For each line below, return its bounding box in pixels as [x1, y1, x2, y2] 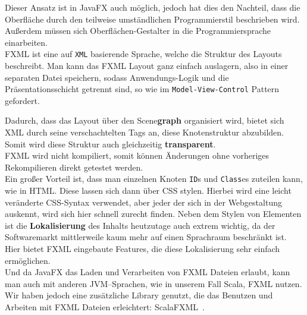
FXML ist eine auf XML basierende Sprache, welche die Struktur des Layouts [5, 48, 282, 60]
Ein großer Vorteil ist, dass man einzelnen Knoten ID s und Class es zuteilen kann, [5, 172, 303, 185]
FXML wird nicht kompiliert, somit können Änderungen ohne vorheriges [5, 149, 270, 162]
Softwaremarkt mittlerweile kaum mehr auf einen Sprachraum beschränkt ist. [5, 231, 287, 243]
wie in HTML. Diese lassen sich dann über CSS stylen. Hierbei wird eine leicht [5, 184, 292, 197]
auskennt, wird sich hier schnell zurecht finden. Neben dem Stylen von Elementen [5, 207, 302, 220]
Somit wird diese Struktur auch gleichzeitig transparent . [5, 137, 216, 150]
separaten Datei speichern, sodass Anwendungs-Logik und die [5, 71, 229, 83]
